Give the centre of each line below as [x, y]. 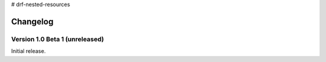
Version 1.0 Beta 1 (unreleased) [58, 39]
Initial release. [28, 51]
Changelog [32, 21]
